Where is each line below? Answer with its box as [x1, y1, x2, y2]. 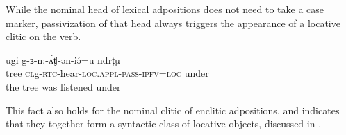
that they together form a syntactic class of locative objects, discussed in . [6, 116, 322, 131]
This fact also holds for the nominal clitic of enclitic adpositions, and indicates [6, 102, 340, 117]
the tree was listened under [6, 79, 121, 93]
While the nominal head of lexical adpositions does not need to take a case [6, 2, 324, 16]
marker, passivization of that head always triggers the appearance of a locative [6, 15, 340, 30]
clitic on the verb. [6, 29, 81, 44]
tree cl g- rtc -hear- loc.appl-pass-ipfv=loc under [6, 66, 209, 80]
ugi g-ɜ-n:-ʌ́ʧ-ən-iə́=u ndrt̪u [6, 52, 120, 66]
